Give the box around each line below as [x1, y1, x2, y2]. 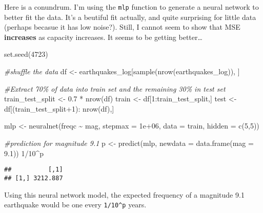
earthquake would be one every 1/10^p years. [4, 199, 147, 210]
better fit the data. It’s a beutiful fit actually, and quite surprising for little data [4, 11, 256, 22]
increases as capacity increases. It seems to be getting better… [4, 31, 203, 42]
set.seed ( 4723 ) [4, 49, 48, 59]
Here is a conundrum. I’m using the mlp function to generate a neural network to [4, 2, 259, 12]
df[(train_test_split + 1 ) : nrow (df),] [4, 103, 114, 114]
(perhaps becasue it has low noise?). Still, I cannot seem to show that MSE [4, 22, 240, 32]
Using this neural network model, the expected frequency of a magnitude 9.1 [4, 189, 245, 200]
